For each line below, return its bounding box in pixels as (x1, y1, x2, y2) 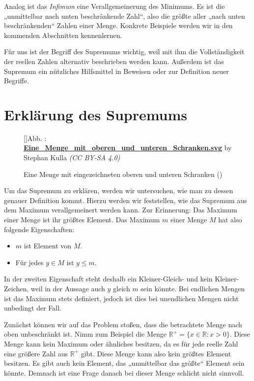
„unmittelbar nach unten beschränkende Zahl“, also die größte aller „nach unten (4, 10, 245, 21)
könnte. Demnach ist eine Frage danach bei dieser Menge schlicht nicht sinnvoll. (4, 367, 244, 378)
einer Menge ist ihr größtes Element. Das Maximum (4, 214, 160, 225)
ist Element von (24, 241, 72, 251)
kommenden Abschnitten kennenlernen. (4, 30, 122, 40)
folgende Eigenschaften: (4, 224, 75, 234)
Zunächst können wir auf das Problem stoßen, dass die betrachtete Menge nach (4, 319, 242, 329)
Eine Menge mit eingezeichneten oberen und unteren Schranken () (24, 169, 223, 179)
